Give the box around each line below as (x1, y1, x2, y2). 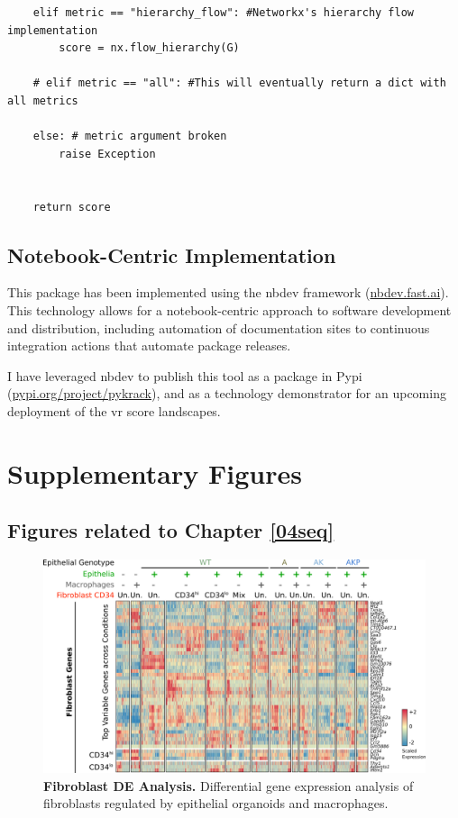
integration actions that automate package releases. (7, 336, 291, 355)
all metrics (7, 94, 78, 107)
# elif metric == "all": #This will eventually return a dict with (32, 77, 446, 90)
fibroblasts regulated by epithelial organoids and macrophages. (43, 794, 389, 813)
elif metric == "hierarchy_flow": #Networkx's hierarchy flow (32, 6, 415, 19)
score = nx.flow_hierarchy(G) (59, 41, 240, 55)
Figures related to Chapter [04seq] (7, 516, 334, 544)
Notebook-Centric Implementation (7, 241, 336, 268)
